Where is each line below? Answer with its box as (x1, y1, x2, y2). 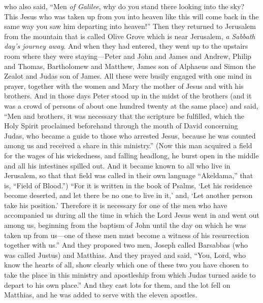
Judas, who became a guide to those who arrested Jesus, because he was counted (4, 130, 256, 141)
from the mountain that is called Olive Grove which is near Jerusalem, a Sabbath (4, 30, 255, 41)
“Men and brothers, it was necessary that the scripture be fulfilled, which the (4, 110, 245, 121)
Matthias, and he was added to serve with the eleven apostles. (4, 289, 198, 300)
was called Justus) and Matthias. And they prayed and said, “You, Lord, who (4, 249, 246, 260)
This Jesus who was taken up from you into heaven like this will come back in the (4, 11, 259, 21)
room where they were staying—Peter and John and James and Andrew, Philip (4, 50, 251, 61)
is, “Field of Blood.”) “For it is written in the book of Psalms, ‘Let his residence (4, 180, 252, 190)
